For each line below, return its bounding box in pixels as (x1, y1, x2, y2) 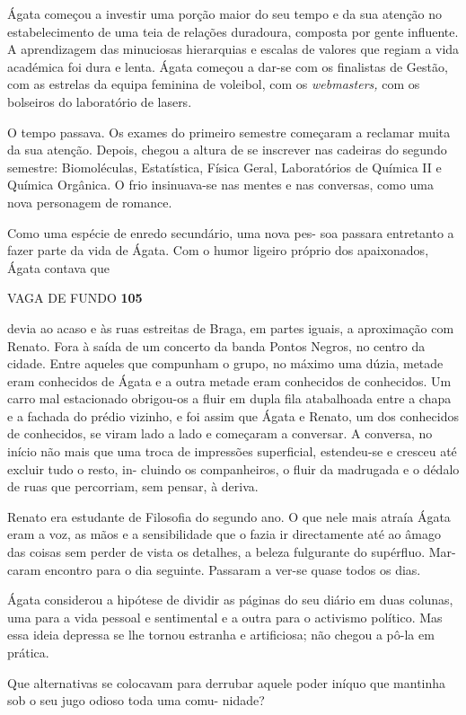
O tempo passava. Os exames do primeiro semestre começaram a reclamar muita (7, 122, 451, 141)
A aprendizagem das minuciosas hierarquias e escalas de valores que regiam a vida (7, 40, 460, 58)
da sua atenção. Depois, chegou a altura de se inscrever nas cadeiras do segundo (7, 140, 447, 159)
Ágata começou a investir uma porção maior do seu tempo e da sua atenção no (7, 4, 443, 22)
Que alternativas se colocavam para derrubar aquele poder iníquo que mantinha (7, 673, 446, 692)
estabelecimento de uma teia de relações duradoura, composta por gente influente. (7, 22, 459, 40)
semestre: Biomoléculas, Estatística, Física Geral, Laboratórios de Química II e (7, 157, 442, 176)
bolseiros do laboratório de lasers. (7, 92, 192, 110)
